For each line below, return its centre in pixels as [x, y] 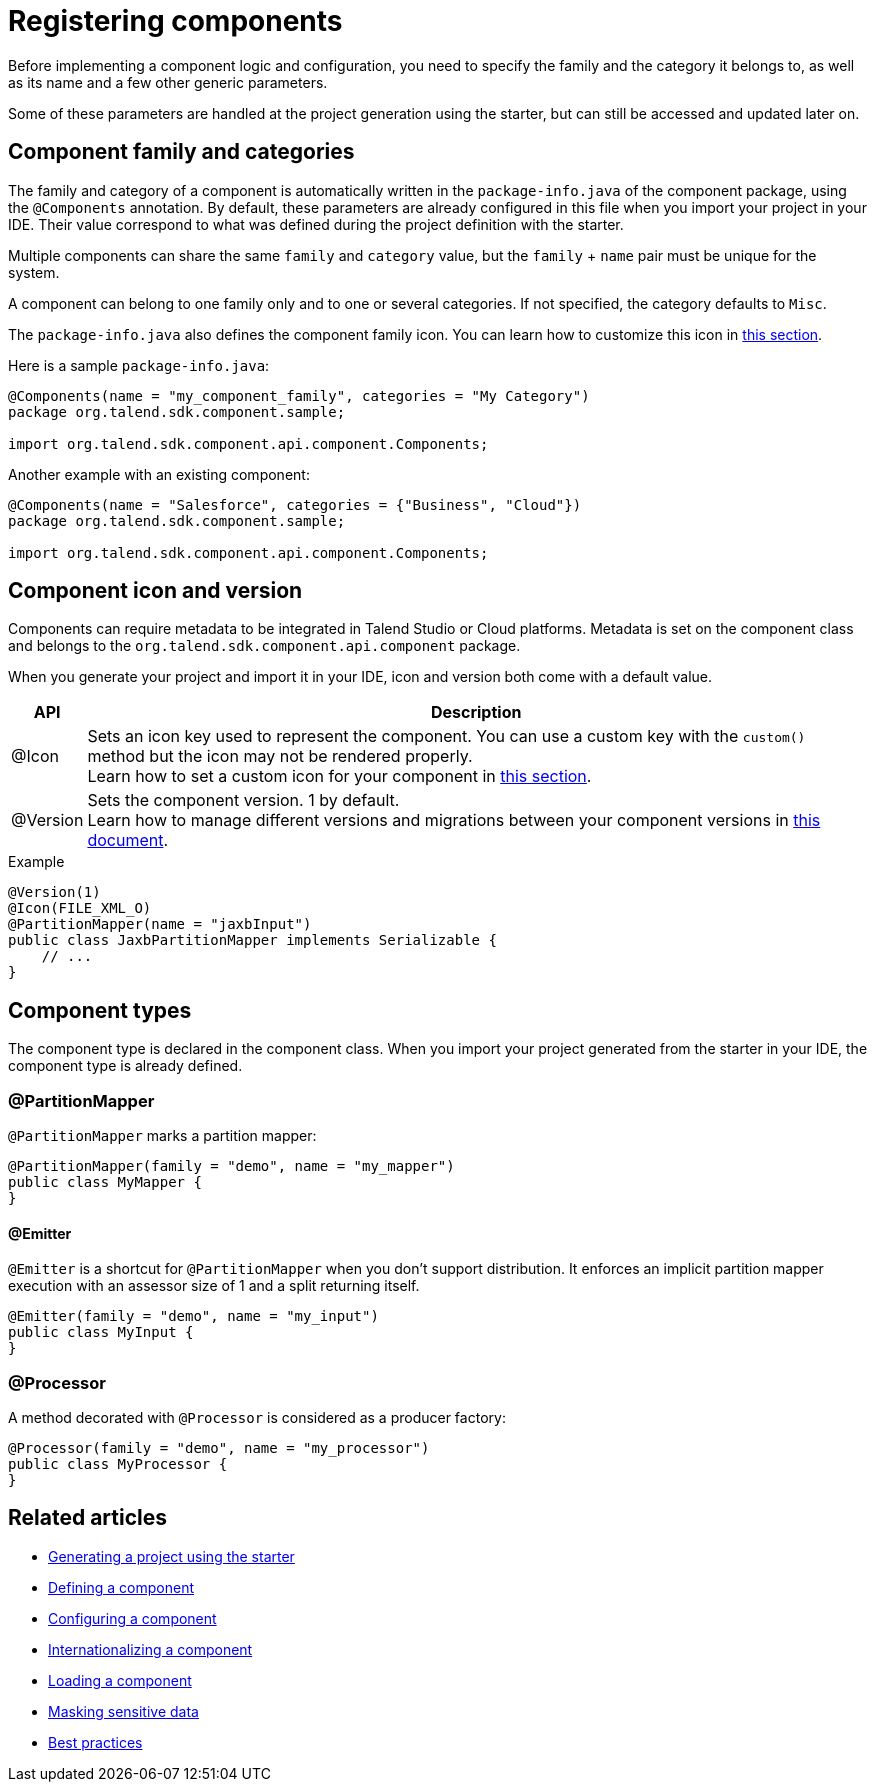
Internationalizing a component [150, 1649]
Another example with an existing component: [159, 474]
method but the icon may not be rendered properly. [280, 756]
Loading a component [120, 1680]
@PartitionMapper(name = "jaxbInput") [160, 924]
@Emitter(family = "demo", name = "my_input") [193, 1316]
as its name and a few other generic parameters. [168, 82]
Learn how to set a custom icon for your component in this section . [339, 776]
